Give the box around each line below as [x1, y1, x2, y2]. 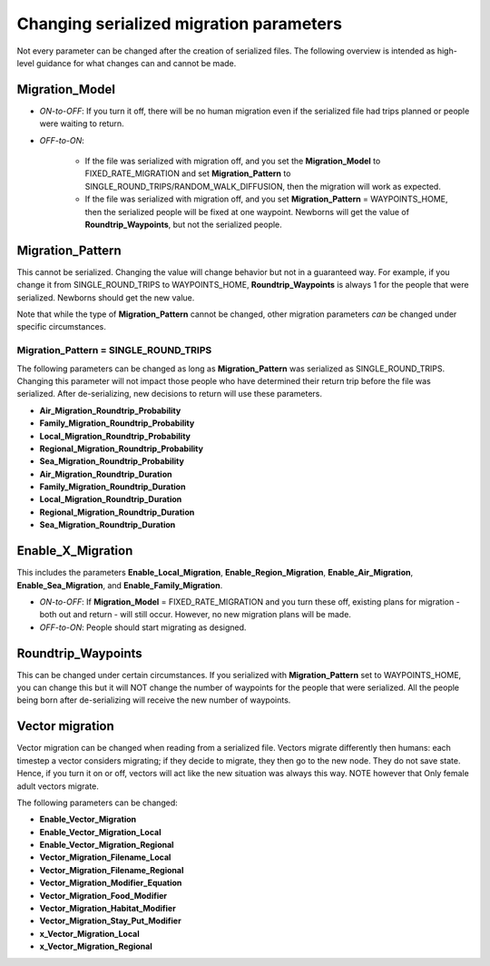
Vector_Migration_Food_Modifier [39, 890, 168, 901]
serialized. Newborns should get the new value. [16, 291, 195, 303]
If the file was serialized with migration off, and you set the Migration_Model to [84, 155, 381, 167]
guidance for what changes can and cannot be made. [36, 57, 237, 68]
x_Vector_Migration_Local [39, 928, 140, 939]
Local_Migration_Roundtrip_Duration [39, 494, 182, 505]
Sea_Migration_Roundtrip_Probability [39, 456, 185, 467]
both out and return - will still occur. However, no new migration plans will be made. [39, 609, 351, 620]
